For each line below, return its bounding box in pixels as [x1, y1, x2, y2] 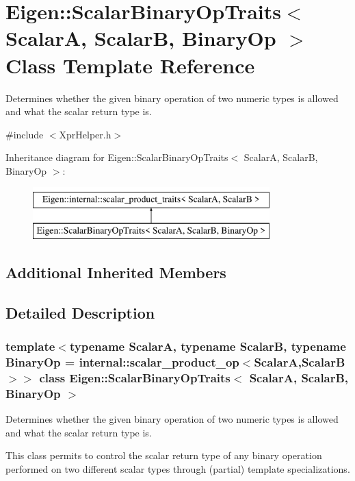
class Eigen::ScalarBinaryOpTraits [39, 369, 231, 386]
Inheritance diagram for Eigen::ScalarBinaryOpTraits [5, 150, 228, 164]
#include [5, 127, 44, 141]
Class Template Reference [5, 51, 255, 79]
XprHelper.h [59, 127, 111, 141]
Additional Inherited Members [5, 262, 226, 283]
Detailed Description [5, 301, 155, 323]
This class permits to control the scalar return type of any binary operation [5, 448, 322, 463]
